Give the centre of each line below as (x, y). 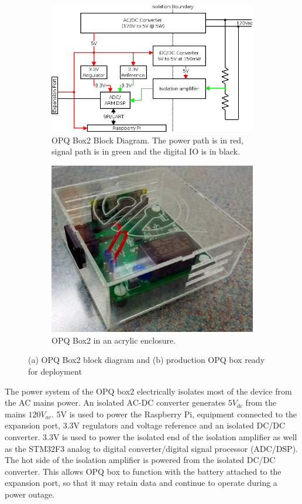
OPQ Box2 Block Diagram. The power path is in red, (148, 140)
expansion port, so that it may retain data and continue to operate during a (141, 483)
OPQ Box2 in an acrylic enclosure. (114, 340)
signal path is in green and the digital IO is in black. (146, 151)
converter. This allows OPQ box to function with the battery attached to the (143, 471)
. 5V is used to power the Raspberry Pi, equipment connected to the (174, 414)
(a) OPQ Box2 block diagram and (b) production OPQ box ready (147, 360)
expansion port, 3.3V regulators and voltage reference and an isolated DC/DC (145, 425)
